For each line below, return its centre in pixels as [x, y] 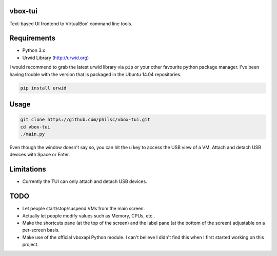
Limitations [28, 169]
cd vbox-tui [35, 127]
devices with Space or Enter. [40, 155]
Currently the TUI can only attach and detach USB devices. [85, 181]
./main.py [33, 134]
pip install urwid [43, 88]
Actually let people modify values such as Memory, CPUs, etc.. [89, 215]
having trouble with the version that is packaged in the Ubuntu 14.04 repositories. [95, 74]
